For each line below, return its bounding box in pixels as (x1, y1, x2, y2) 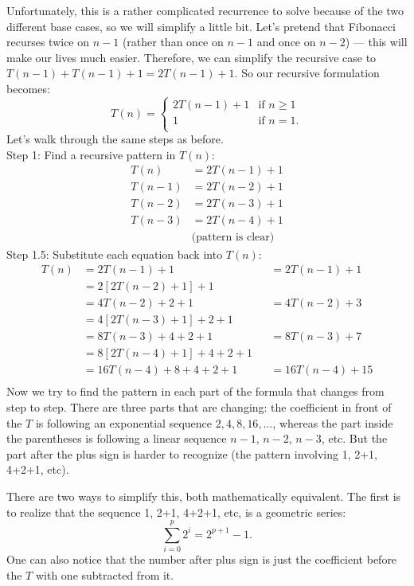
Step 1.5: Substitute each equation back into (6, 245, 223, 262)
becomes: (6, 80, 50, 96)
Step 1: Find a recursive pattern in (6, 146, 176, 162)
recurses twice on (6, 33, 90, 50)
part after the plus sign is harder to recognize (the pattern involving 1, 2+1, (6, 445, 377, 462)
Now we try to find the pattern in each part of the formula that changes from (6, 383, 385, 400)
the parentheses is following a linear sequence (6, 430, 227, 447)
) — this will (345, 33, 408, 50)
